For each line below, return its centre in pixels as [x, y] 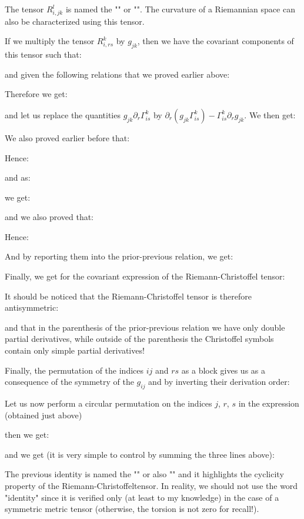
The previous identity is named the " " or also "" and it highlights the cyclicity [144, 474]
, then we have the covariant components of [216, 41]
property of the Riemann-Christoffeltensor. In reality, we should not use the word [151, 485]
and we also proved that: [49, 217]
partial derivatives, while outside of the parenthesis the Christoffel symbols [139, 339]
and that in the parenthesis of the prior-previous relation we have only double [145, 327]
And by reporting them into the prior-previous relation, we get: [119, 256]
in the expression [269, 403]
